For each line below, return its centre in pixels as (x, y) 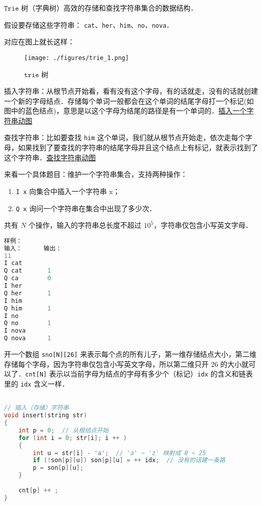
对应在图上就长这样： (39, 42)
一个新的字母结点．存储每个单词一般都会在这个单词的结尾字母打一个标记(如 (129, 101)
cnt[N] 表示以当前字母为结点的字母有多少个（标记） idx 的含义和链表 (139, 374)
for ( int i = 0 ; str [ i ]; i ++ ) (73, 438)
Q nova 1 (28, 338)
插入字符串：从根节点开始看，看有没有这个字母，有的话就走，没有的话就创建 (131, 91)
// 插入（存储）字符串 (37, 408)
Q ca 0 (28, 278)
